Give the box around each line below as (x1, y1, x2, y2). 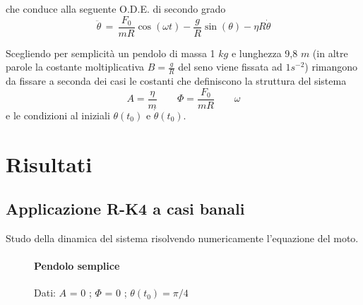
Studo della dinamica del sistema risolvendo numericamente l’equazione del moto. (6, 230, 359, 245)
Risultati (6, 149, 93, 178)
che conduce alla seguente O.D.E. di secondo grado (6, 1, 226, 16)
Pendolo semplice (34, 258, 120, 273)
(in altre (312, 45, 348, 60)
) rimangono (304, 59, 358, 74)
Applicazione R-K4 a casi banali (6, 198, 245, 220)
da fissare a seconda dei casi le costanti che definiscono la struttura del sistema (6, 73, 347, 88)
